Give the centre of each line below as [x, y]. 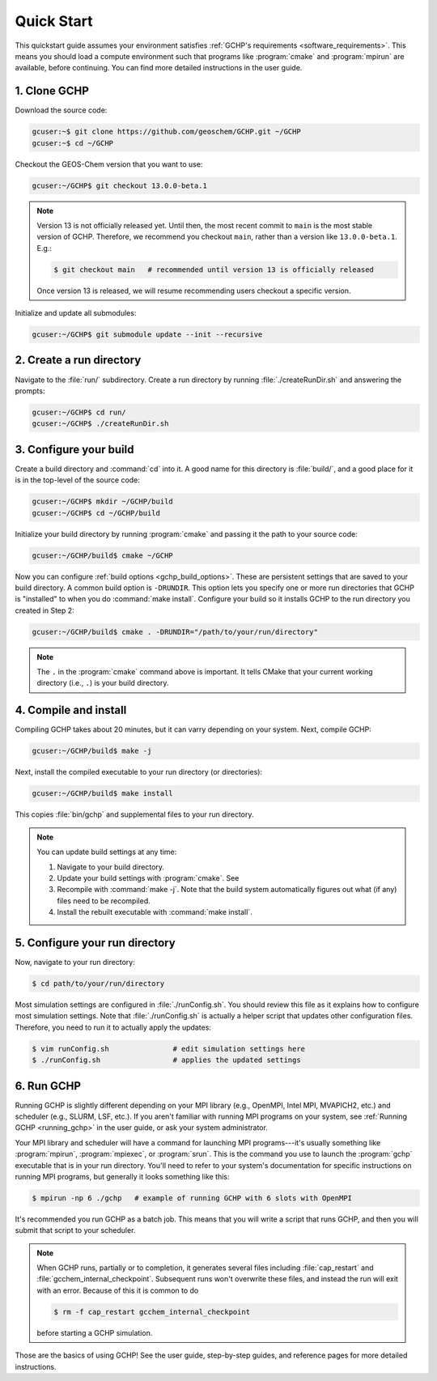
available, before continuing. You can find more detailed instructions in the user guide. [159, 68]
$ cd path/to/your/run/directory [98, 983]
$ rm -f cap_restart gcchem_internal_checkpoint [152, 1312]
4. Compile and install [71, 710]
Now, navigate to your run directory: [75, 962]
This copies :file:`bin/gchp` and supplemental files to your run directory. [134, 814]
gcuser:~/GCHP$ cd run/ [79, 412]
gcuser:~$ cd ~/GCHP [72, 143]
